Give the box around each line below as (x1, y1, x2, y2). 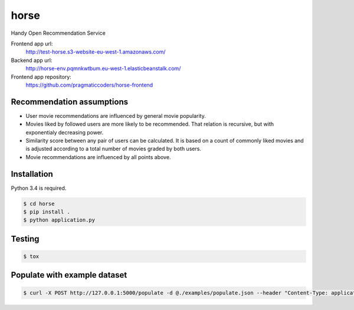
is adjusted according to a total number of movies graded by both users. (25, 145, 202, 153)
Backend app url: (11, 57, 53, 64)
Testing (11, 233, 40, 244)
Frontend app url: (11, 40, 53, 47)
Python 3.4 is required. (11, 184, 67, 192)
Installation (11, 169, 53, 179)
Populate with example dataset (11, 270, 127, 280)
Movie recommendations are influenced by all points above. (25, 153, 171, 160)
